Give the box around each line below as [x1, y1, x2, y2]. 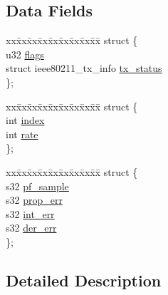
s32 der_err [6, 220, 57, 235]
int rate [6, 126, 38, 141]
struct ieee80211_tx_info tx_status [6, 61, 162, 76]
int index [6, 113, 45, 128]
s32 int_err [6, 206, 55, 221]
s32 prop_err [6, 192, 63, 207]
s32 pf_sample [6, 178, 69, 193]
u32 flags [6, 46, 44, 61]
